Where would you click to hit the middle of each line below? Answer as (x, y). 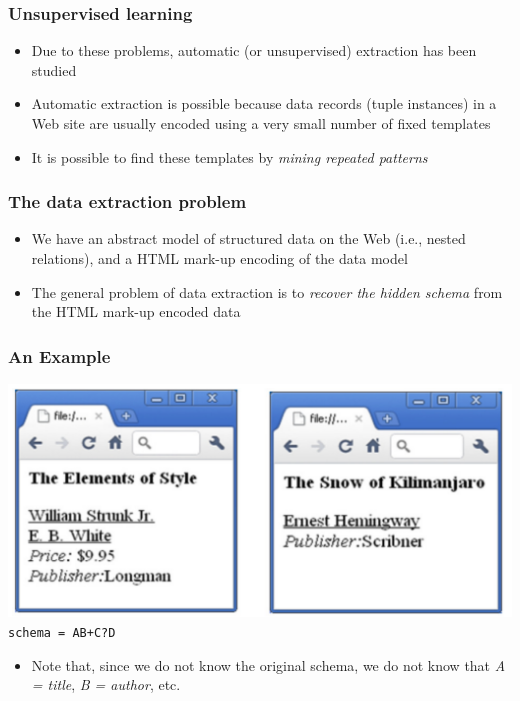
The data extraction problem (127, 201)
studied (54, 69)
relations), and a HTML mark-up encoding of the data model (219, 258)
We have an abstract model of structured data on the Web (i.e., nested (248, 238)
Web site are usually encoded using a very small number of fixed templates (261, 123)
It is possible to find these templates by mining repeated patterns (229, 156)
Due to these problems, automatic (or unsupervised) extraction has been (254, 50)
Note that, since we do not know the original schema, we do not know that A (268, 664)
